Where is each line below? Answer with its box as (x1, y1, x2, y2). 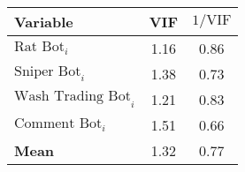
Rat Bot (14, 40, 65, 55)
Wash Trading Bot (14, 89, 131, 104)
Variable (14, 11, 73, 32)
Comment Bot (14, 116, 103, 131)
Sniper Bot (14, 64, 81, 79)
